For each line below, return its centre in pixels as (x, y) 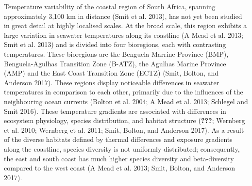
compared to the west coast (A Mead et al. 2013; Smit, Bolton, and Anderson (120, 168)
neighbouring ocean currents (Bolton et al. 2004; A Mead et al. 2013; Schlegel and (126, 101)
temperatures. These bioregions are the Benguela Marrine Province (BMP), (116, 54)
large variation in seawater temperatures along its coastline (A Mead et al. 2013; (124, 35)
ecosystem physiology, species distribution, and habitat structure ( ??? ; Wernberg (125, 120)
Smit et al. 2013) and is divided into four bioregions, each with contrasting (115, 44)
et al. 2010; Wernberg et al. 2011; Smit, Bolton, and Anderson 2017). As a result (124, 130)
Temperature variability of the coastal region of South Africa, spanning (110, 6)
